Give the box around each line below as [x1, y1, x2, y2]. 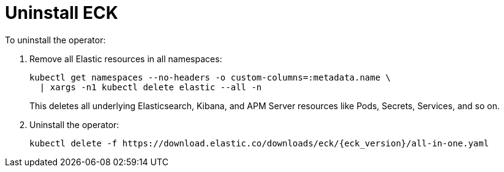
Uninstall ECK [5, 2, 118, 23]
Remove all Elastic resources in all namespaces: [29, 53, 222, 64]
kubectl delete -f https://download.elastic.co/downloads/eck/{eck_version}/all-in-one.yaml [29, 138, 489, 148]
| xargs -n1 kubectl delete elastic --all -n [39, 82, 262, 92]
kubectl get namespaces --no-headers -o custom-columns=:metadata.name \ [29, 72, 391, 82]
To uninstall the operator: [5, 34, 106, 45]
